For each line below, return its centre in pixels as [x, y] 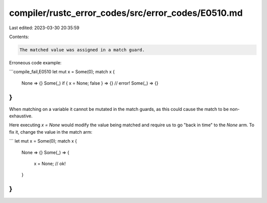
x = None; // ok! [50, 163]
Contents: [19, 37]
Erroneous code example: [35, 62]
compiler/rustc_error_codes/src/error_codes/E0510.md [126, 13]
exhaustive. [21, 116]
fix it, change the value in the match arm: [51, 132]
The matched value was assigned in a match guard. [82, 50]
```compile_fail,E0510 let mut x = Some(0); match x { [62, 72]
